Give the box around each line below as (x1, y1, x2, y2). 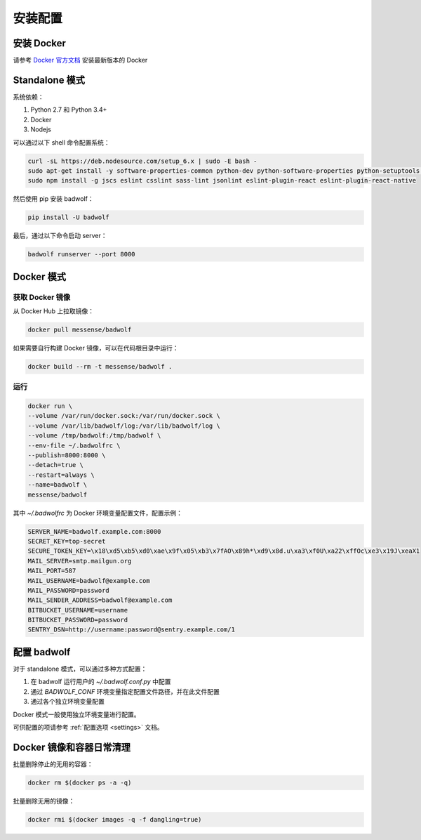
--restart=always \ (27, 471, 95, 479)
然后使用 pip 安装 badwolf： (13, 195, 94, 203)
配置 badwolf (13, 646, 71, 658)
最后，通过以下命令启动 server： (13, 232, 108, 240)
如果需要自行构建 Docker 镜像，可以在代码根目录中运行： (13, 343, 179, 352)
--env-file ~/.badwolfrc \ (27, 441, 121, 449)
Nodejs (30, 125, 52, 133)
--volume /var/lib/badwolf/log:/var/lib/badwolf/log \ (27, 421, 220, 430)
